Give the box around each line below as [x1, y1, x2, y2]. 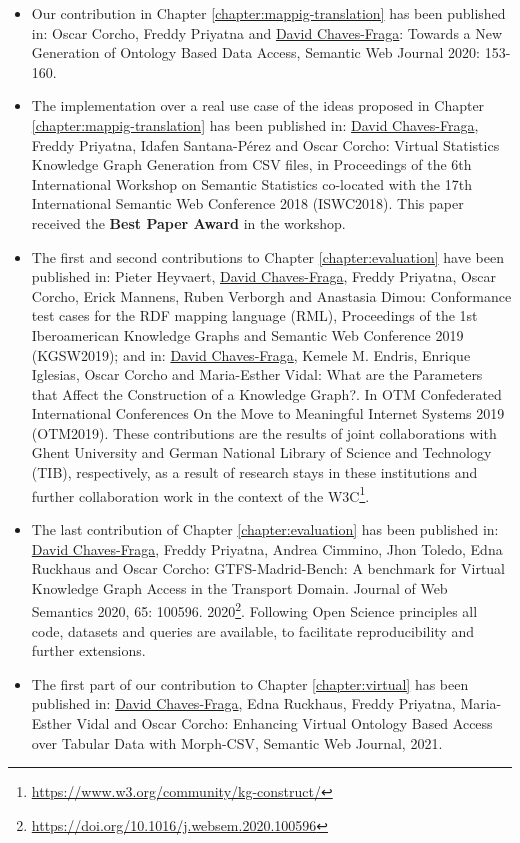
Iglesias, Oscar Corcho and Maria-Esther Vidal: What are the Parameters [31, 364, 483, 385]
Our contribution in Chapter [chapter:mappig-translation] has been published [31, 3, 506, 23]
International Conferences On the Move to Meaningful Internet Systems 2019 [31, 403, 505, 424]
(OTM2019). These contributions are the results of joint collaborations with [31, 422, 497, 443]
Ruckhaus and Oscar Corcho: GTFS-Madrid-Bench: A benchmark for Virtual [31, 558, 506, 579]
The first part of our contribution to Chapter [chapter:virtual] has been [31, 673, 469, 694]
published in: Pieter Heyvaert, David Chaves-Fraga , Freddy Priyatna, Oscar [31, 266, 497, 287]
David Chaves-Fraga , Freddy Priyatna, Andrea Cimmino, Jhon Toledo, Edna [31, 538, 503, 559]
